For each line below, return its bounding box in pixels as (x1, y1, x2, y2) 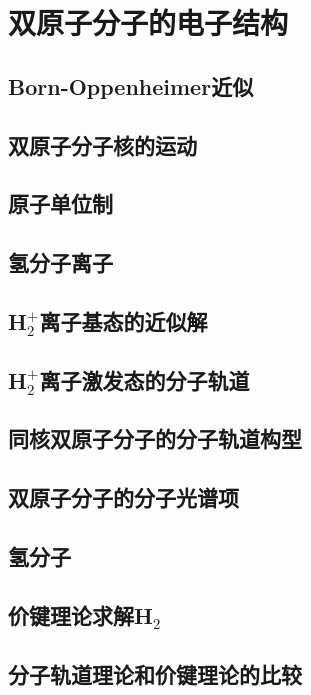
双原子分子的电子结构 (8, 2, 289, 43)
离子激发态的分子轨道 (39, 364, 250, 395)
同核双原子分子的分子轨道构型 (8, 423, 302, 454)
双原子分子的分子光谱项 (8, 482, 239, 513)
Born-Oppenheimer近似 (8, 70, 254, 101)
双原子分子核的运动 (8, 129, 197, 160)
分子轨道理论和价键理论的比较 (8, 658, 302, 689)
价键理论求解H (8, 599, 153, 630)
